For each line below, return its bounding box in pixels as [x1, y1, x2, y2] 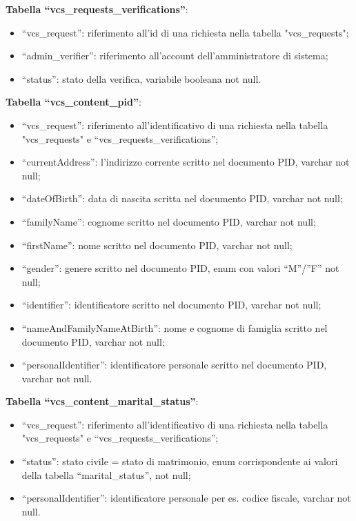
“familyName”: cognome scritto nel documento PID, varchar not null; [21, 214, 316, 228]
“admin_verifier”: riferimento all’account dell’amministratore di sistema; [21, 48, 328, 63]
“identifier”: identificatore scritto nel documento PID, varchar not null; [21, 297, 322, 312]
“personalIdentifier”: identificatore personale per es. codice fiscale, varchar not [21, 491, 351, 505]
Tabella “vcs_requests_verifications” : [6, 2, 188, 16]
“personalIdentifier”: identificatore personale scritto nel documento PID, [21, 357, 327, 372]
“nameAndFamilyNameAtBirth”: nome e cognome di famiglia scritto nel [21, 320, 328, 335]
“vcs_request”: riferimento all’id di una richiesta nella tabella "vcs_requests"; [21, 25, 349, 39]
